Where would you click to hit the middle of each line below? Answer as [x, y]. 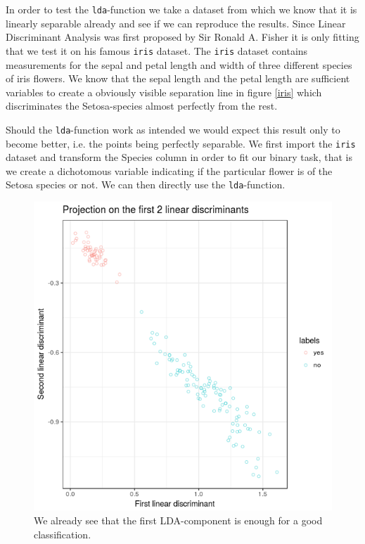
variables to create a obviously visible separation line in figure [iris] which [164, 92]
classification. [63, 534]
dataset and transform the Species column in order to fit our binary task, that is [179, 157]
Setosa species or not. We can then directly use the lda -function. [146, 184]
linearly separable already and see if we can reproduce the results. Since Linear [176, 23]
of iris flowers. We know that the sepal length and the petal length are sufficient [178, 78]
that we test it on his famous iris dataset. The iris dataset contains [157, 50]
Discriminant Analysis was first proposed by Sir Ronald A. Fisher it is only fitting [182, 37]
